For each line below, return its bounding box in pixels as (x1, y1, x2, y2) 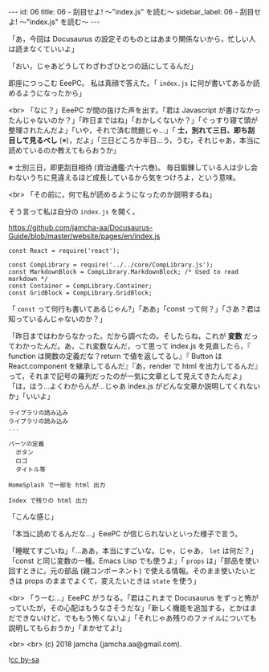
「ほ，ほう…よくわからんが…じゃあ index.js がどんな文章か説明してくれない (8, 381, 261, 391)
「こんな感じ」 (8, 512, 58, 521)
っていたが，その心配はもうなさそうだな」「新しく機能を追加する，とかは (8, 603, 251, 613)
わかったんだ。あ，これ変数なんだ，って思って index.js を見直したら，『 (14, 341, 251, 351)
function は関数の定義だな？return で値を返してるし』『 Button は (8, 352, 222, 360)
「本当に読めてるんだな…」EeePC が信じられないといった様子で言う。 (8, 529, 243, 538)
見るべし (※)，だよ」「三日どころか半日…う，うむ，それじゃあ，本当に (29, 136, 261, 145)
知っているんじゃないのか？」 (8, 314, 107, 324)
